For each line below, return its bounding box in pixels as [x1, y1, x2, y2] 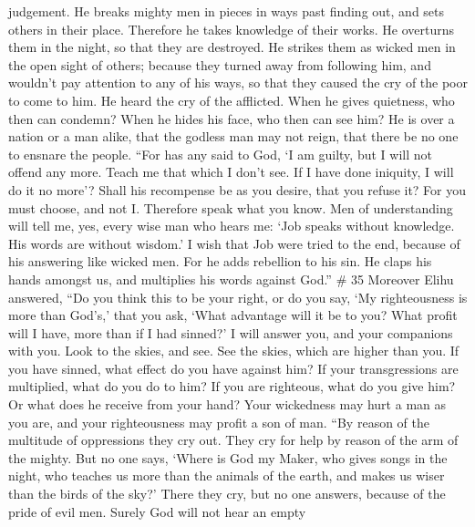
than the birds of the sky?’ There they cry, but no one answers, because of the [8, 484, 446, 503]
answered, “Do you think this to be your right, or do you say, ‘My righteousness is [8, 287, 468, 306]
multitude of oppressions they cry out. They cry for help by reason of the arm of [8, 430, 459, 449]
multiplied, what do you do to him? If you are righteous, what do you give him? [8, 377, 456, 396]
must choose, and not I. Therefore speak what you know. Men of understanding [8, 198, 453, 217]
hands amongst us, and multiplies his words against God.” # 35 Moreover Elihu [8, 269, 454, 288]
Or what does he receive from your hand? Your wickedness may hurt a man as [8, 395, 447, 414]
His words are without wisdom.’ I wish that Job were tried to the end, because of [8, 233, 460, 253]
